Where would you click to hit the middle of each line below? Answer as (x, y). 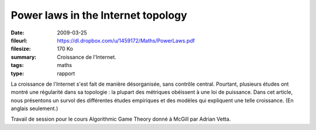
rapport (66, 73)
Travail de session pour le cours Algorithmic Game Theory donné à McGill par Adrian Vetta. (121, 119)
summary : (24, 57)
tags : (17, 65)
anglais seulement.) (35, 108)
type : (18, 73)
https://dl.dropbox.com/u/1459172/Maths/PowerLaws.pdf (126, 40)
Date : (18, 33)
